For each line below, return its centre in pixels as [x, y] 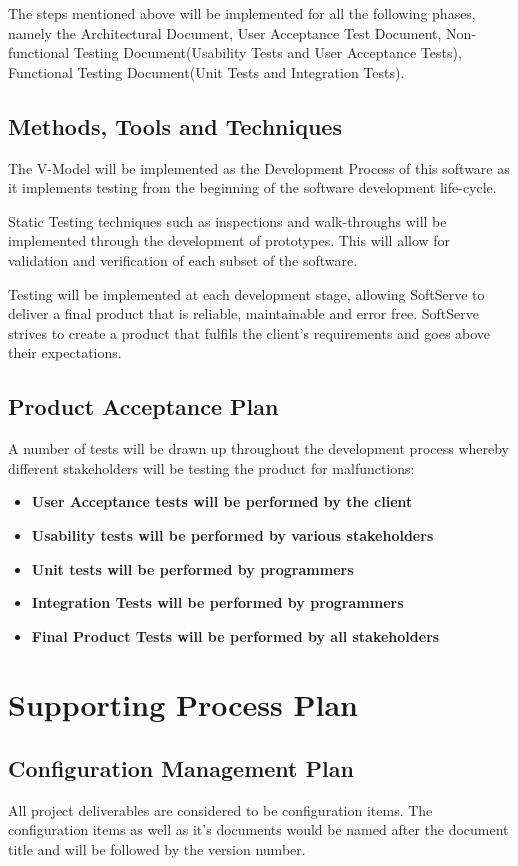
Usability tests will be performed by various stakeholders [232, 534]
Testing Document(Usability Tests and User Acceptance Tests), [267, 52]
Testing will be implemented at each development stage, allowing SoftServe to [246, 293]
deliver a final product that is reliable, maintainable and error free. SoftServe [244, 313]
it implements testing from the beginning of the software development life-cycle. [252, 187]
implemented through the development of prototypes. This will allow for [229, 240]
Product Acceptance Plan [143, 406]
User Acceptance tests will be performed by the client [222, 501]
